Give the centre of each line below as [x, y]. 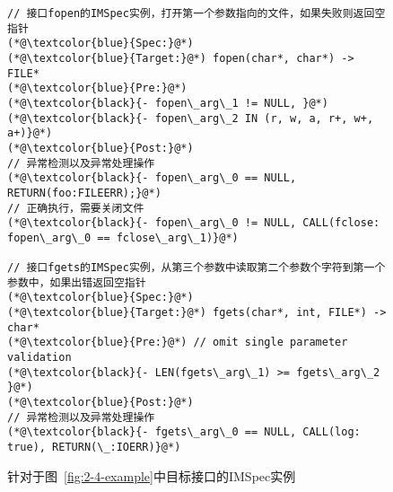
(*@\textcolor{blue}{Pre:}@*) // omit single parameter [178, 343]
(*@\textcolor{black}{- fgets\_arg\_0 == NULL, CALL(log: [184, 432]
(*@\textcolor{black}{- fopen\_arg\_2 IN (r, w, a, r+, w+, [191, 118]
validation [39, 358]
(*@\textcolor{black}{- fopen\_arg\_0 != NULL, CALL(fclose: [194, 223]
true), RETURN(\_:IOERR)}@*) [94, 448]
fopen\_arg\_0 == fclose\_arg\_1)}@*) [123, 237]
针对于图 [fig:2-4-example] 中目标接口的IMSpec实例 [152, 475]
